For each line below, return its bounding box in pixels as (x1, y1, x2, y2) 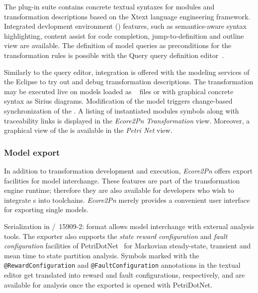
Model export (4, 146, 60, 158)
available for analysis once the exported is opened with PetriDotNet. (4, 279, 213, 290)
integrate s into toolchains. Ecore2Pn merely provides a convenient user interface (4, 194, 250, 205)
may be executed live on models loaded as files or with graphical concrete (4, 86, 234, 96)
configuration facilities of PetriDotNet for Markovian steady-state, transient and (4, 240, 251, 251)
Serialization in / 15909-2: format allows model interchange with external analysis (4, 221, 255, 231)
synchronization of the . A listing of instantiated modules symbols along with (4, 105, 239, 116)
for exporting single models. (4, 204, 88, 215)
